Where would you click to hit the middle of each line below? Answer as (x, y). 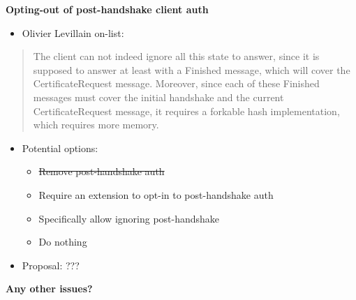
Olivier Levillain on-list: (73, 32)
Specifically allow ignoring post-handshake (129, 218)
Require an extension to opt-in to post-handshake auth (156, 194)
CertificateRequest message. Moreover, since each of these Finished (176, 83)
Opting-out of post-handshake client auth (107, 9)
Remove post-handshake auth (102, 171)
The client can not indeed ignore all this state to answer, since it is (176, 56)
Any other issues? (49, 288)
